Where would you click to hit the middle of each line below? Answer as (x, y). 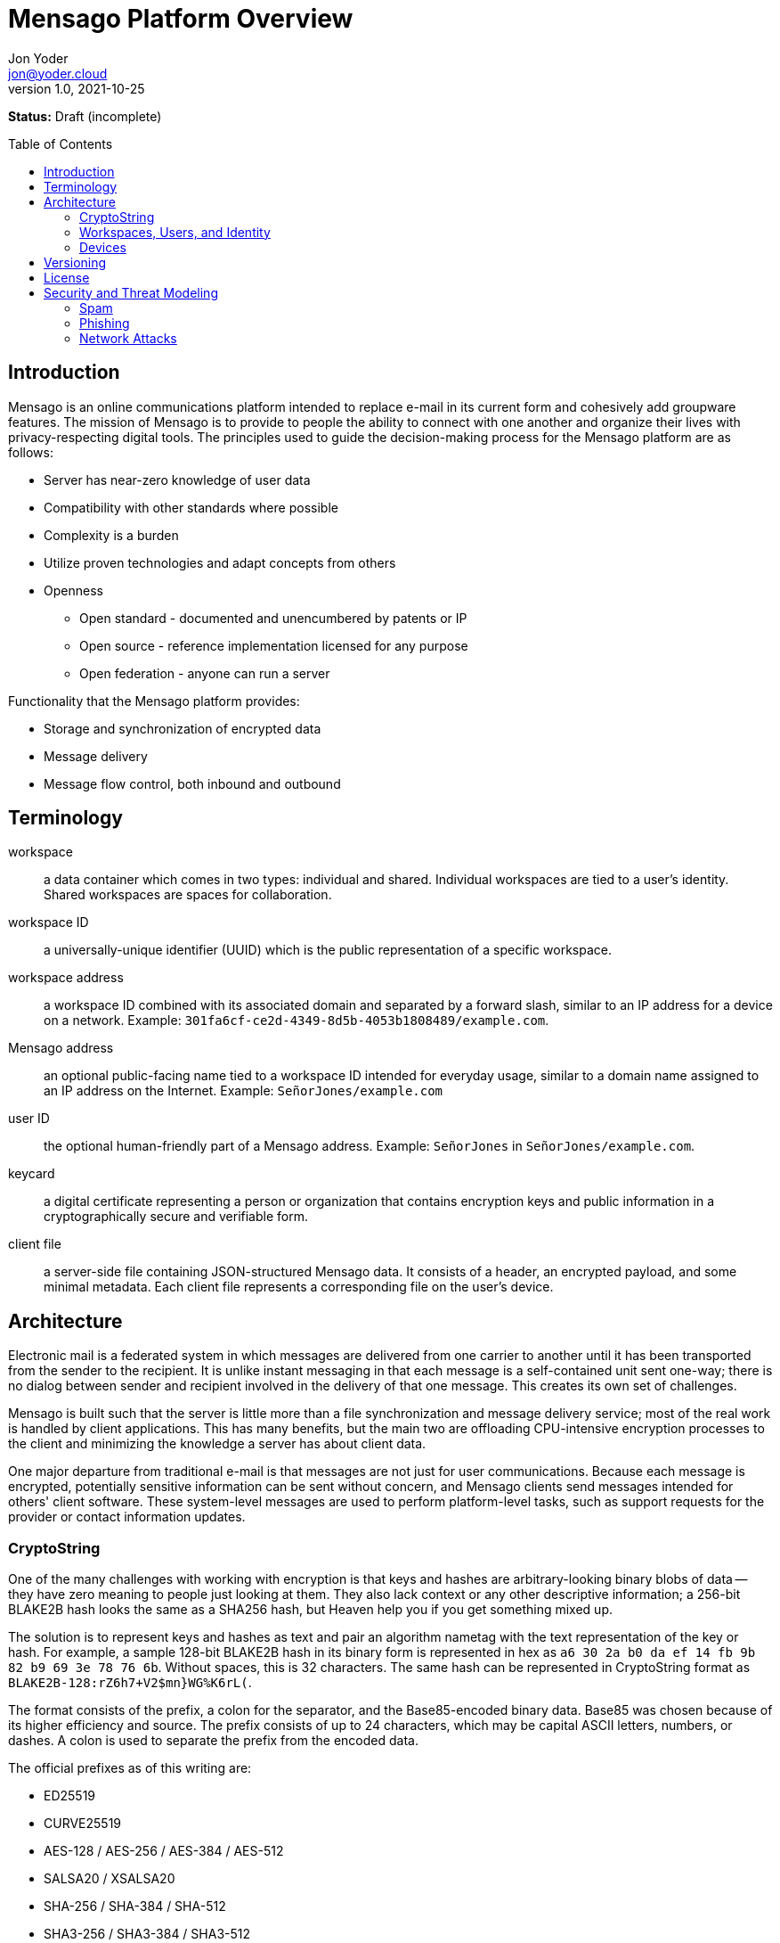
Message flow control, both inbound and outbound (192, 783)
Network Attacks (128, 338)
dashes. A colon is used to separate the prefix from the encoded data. (213, 1741)
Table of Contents (61, 143)
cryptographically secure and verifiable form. (176, 1217)
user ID (29, 1119)
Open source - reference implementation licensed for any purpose (274, 645)
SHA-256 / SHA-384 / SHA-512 (135, 1906)
